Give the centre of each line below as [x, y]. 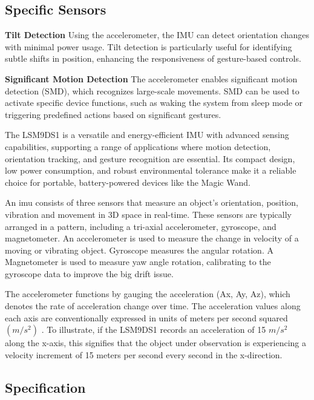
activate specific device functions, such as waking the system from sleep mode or [154, 103]
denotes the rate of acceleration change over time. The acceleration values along [153, 306]
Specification [45, 387]
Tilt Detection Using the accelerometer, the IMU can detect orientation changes [157, 35]
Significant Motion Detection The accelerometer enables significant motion [151, 78]
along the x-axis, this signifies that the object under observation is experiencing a [155, 343]
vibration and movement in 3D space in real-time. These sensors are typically [148, 214]
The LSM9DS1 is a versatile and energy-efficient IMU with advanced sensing [147, 135]
